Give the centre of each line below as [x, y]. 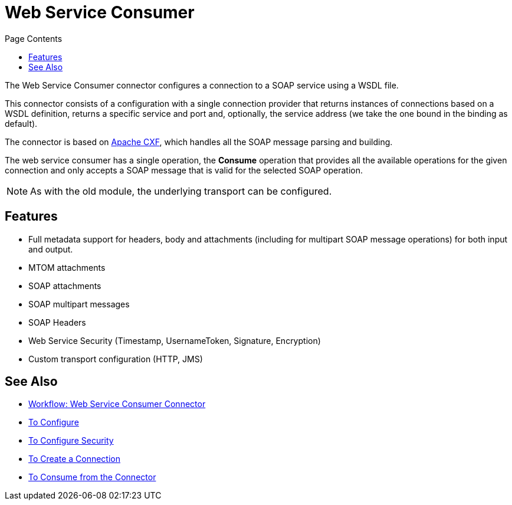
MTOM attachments [67, 267]
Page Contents [34, 38]
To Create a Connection [75, 459]
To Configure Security [71, 441]
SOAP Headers [57, 322]
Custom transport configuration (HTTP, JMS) [116, 359]
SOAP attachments [65, 286]
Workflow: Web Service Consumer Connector [117, 404]
